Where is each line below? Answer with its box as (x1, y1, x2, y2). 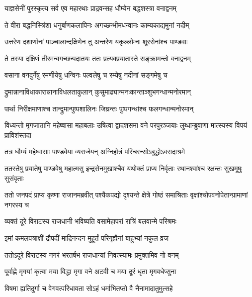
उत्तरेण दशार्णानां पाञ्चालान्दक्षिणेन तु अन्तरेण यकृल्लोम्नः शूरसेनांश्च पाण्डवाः (4, 36, 188, 47)
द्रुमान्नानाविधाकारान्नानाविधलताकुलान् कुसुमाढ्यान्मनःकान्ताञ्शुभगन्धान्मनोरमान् (4, 86, 191, 97)
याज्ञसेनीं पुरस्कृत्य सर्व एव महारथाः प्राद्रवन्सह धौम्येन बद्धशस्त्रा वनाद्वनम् (4, 3, 176, 13)
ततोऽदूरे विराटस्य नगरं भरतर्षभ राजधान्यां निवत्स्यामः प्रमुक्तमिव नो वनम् (4, 249, 179, 260)
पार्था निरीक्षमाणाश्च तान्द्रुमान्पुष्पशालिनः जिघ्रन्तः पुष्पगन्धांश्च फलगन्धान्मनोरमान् (4, 103, 194, 113)
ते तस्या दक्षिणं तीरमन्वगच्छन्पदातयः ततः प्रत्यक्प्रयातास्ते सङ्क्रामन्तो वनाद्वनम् (4, 53, 191, 63)
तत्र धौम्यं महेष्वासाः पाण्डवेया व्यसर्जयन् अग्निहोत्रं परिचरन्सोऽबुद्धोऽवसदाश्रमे (4, 146, 185, 157)
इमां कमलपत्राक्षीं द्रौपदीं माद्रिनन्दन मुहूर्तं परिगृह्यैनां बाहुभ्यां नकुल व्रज (4, 232, 169, 243)
